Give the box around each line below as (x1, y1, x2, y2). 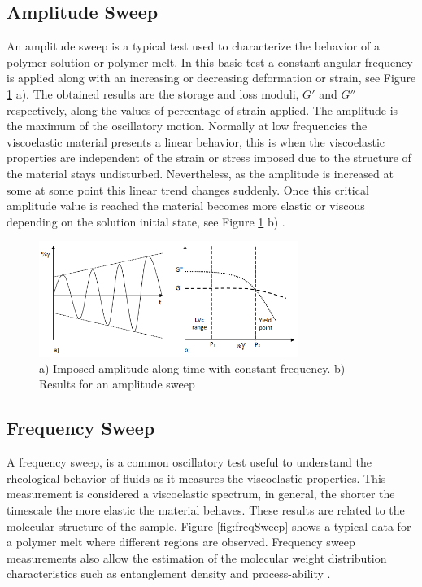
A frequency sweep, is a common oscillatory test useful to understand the (7, 453, 372, 471)
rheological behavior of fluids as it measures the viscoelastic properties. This (7, 469, 386, 486)
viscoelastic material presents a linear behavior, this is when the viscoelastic (7, 133, 385, 150)
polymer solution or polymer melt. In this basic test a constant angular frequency (7, 53, 413, 70)
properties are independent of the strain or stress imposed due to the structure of (7, 149, 411, 166)
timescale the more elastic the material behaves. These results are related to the (7, 502, 405, 519)
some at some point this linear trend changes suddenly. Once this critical (7, 181, 369, 198)
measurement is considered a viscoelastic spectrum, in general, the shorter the (7, 485, 395, 502)
